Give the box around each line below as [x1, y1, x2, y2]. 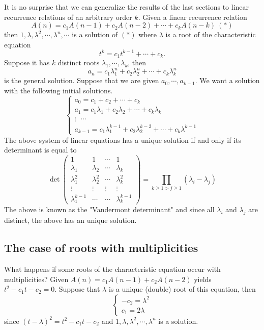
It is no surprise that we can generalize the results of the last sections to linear [4, 2, 249, 12]
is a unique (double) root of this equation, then [108, 284, 256, 294]
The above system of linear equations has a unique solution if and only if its [4, 134, 242, 145]
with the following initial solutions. [4, 85, 113, 95]
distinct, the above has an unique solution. [4, 215, 137, 225]
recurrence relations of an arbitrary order [4, 11, 132, 22]
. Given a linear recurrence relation [138, 11, 247, 22]
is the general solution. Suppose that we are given [4, 75, 159, 86]
